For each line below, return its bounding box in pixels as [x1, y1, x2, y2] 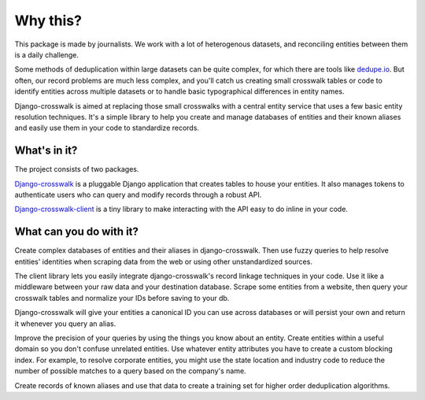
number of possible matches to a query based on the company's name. [14, 366, 247, 376]
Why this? [14, 12, 83, 29]
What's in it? [14, 144, 78, 157]
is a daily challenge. [14, 50, 79, 59]
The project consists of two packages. [14, 165, 139, 174]
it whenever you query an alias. [14, 319, 116, 328]
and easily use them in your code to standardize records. [14, 123, 200, 133]
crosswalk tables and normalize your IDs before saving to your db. [14, 293, 230, 302]
